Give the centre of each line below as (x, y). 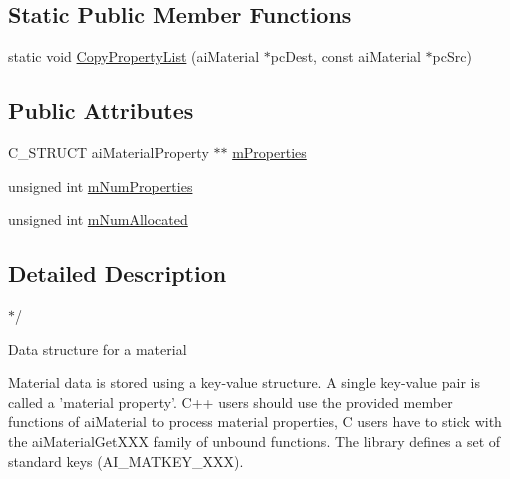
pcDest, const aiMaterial (345, 56)
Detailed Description (117, 273)
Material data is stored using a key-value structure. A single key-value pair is (244, 382)
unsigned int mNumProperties (100, 185)
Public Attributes (101, 110)
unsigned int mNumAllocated (98, 219)
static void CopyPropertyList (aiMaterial (134, 56)
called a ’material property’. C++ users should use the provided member (230, 401)
